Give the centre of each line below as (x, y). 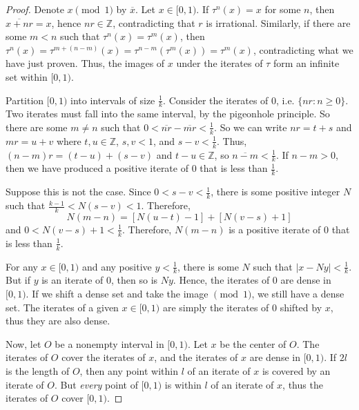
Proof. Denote (35, 9)
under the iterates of (220, 63)
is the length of (38, 371)
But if (18, 280)
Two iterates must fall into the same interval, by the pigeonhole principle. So (168, 114)
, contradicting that (154, 22)
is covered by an (296, 371)
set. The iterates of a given (62, 307)
